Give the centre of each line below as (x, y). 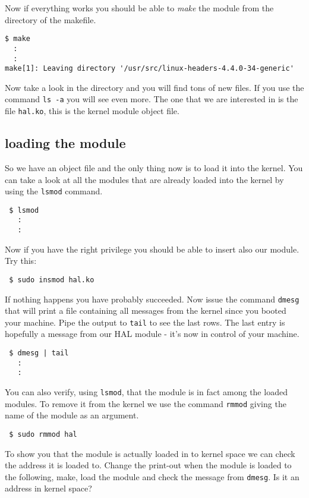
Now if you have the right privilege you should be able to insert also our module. (152, 249)
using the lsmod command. (54, 191)
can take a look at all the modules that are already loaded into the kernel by (144, 179)
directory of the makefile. (51, 19)
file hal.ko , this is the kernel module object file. (92, 111)
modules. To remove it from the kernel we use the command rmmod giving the (146, 403)
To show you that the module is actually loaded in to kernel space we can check (150, 453)
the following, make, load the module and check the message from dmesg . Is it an (152, 476)
